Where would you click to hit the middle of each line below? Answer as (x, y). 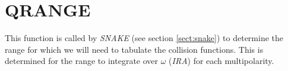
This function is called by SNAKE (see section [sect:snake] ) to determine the (144, 38)
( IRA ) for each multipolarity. (221, 61)
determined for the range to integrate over (82, 61)
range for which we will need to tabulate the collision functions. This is (134, 49)
